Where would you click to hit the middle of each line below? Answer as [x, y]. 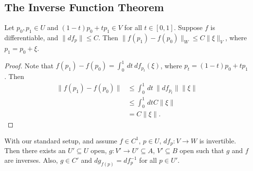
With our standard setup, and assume [61, 140]
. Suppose [188, 27]
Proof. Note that [29, 65]
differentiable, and [31, 37]
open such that [202, 150]
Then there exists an [35, 150]
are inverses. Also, [31, 160]
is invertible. [218, 140]
